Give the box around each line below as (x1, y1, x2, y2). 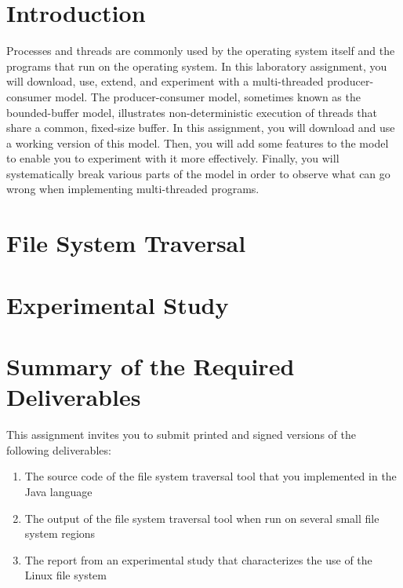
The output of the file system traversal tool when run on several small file (24, 509, 379, 526)
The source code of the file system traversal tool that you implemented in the (24, 468, 397, 484)
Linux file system (24, 567, 107, 583)
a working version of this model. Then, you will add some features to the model (6, 134, 389, 151)
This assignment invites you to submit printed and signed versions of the (6, 426, 356, 443)
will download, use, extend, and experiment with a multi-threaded (6, 73, 324, 89)
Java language (24, 483, 93, 499)
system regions (24, 525, 96, 542)
